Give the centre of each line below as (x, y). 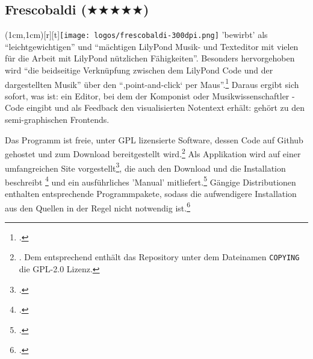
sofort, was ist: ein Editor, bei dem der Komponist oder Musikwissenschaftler (147, 95)
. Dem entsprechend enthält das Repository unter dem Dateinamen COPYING (159, 257)
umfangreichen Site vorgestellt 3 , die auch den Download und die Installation (145, 167)
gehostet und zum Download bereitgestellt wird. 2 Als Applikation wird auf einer (153, 153)
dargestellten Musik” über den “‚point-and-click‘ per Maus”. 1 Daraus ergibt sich (152, 83)
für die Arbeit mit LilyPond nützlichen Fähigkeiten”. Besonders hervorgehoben (150, 58)
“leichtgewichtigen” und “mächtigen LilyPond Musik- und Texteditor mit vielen (152, 46)
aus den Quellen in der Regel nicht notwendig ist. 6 (98, 207)
